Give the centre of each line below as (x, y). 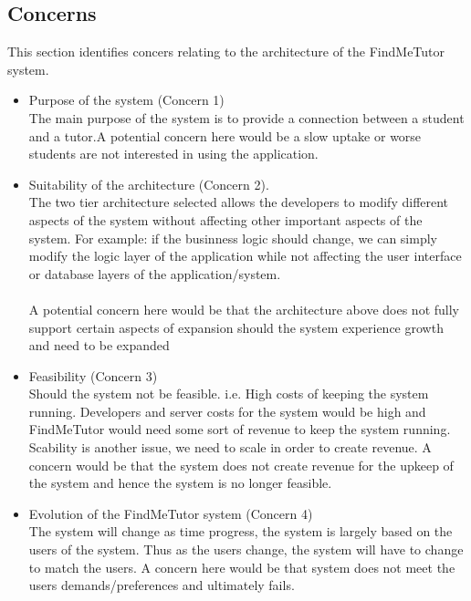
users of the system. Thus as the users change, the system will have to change (246, 549)
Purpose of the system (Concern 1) (126, 100)
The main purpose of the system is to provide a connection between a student (246, 117)
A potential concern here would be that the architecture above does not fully (244, 309)
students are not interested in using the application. (173, 154)
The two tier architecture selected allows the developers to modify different (239, 202)
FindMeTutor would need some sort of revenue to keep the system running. (240, 429)
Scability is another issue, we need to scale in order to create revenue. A (230, 447)
